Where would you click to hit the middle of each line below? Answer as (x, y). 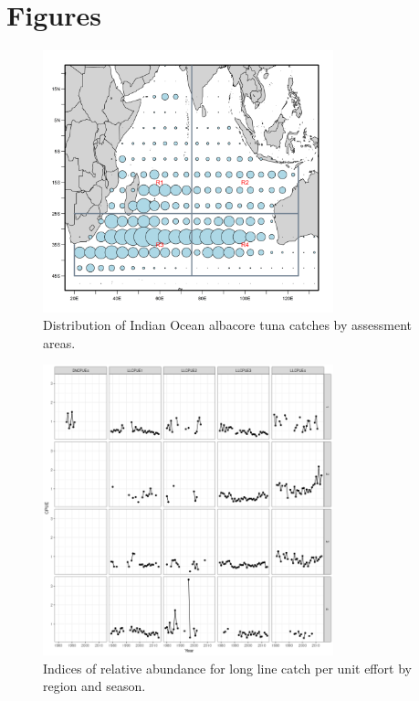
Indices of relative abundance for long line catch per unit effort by (227, 668)
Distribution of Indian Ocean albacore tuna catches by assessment (227, 325)
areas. (59, 342)
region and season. (94, 686)
